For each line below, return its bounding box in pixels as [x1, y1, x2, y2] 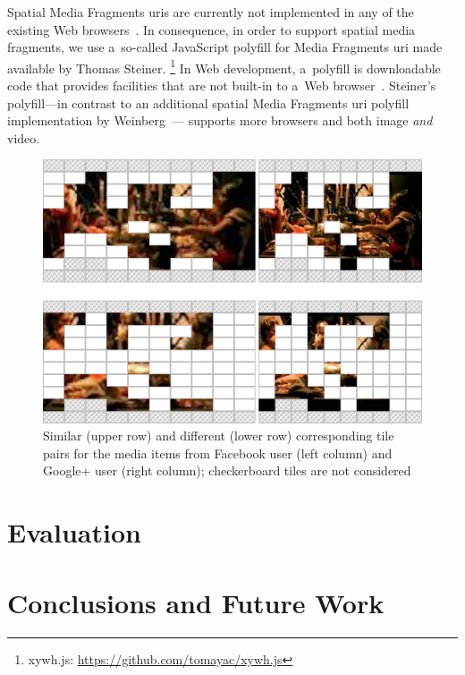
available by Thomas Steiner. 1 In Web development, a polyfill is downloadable [7, 56, 441, 77]
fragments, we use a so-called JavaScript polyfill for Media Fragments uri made [7, 38, 443, 56]
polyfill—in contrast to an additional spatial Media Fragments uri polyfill [7, 93, 410, 112]
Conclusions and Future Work [7, 584, 385, 620]
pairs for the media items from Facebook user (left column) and [43, 443, 393, 462]
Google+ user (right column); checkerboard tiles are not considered [43, 461, 411, 480]
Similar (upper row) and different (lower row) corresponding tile [43, 426, 394, 445]
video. [7, 128, 40, 147]
